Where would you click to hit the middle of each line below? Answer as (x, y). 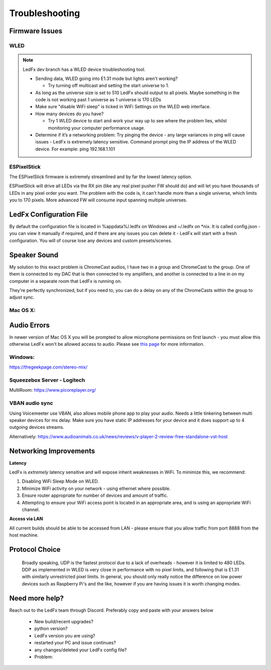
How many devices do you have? (70, 114)
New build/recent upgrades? (64, 622)
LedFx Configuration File (49, 214)
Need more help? (37, 598)
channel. (31, 509)
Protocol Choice (35, 549)
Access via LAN (26, 519)
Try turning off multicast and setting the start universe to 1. (108, 86)
